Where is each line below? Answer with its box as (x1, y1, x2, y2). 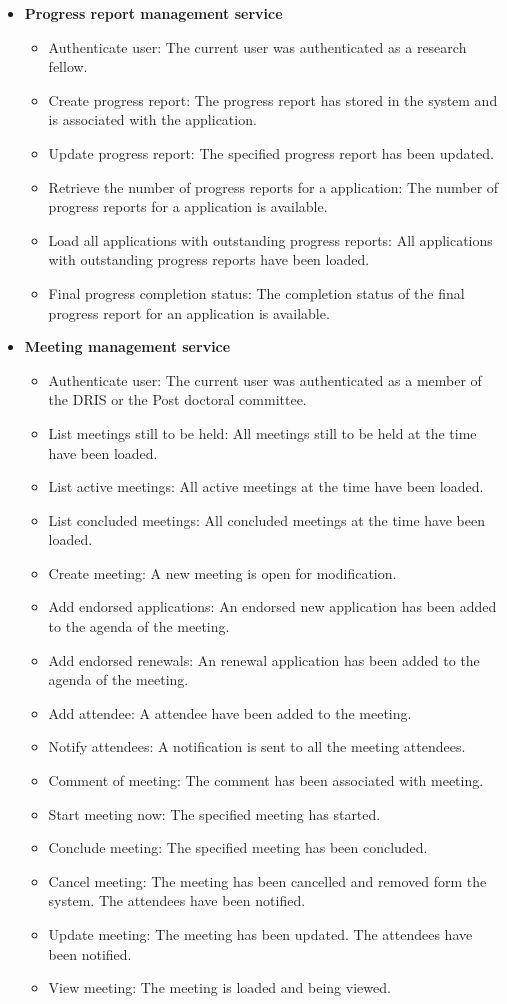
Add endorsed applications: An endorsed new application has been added (48, 596, 497, 617)
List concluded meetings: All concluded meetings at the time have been (48, 509, 485, 530)
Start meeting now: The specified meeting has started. (48, 803, 381, 824)
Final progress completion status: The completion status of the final (48, 282, 465, 303)
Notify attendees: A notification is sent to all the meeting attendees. (48, 736, 466, 757)
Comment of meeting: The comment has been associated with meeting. (48, 770, 484, 791)
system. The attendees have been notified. (48, 890, 306, 911)
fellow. (48, 56, 88, 77)
